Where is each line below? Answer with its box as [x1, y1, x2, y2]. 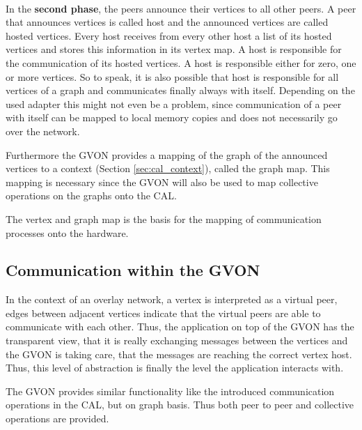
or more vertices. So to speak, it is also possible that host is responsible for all [6, 69, 339, 84]
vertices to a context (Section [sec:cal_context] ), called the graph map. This [6, 161, 330, 176]
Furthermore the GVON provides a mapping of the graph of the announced [6, 147, 328, 162]
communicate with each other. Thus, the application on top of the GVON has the [6, 319, 354, 334]
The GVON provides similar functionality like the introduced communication [6, 383, 335, 398]
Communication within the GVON [6, 259, 260, 281]
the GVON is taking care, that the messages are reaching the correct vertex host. [6, 346, 352, 361]
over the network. [6, 123, 80, 138]
